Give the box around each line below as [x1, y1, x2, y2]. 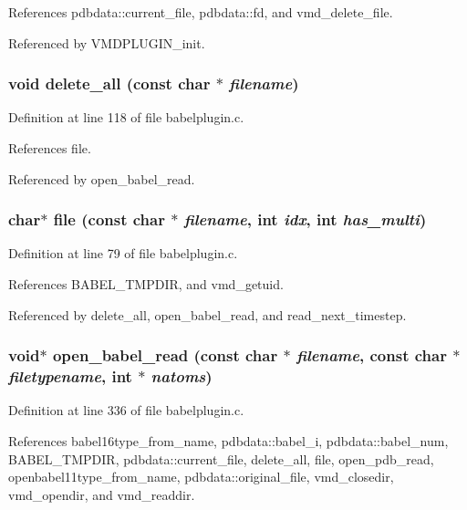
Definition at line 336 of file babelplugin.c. [8, 401, 244, 420]
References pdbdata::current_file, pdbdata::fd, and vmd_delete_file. [8, 3, 393, 21]
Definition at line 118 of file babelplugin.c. [8, 108, 244, 127]
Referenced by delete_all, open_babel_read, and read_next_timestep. [8, 305, 407, 324]
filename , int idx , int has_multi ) [183, 208, 427, 231]
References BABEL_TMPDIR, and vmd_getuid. [8, 275, 284, 293]
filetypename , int [8, 365, 132, 388]
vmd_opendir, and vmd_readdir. [8, 484, 195, 504]
